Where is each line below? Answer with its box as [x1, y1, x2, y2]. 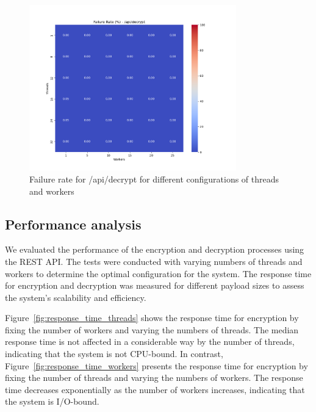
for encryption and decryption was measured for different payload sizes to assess [5, 279, 304, 292]
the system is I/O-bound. [5, 395, 99, 408]
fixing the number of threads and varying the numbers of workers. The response [5, 371, 303, 384]
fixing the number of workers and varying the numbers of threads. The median [5, 323, 299, 336]
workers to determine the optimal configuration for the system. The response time [5, 267, 312, 280]
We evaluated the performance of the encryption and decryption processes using [5, 243, 304, 256]
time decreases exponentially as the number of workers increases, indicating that [5, 383, 305, 396]
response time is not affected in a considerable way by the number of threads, [5, 335, 295, 348]
